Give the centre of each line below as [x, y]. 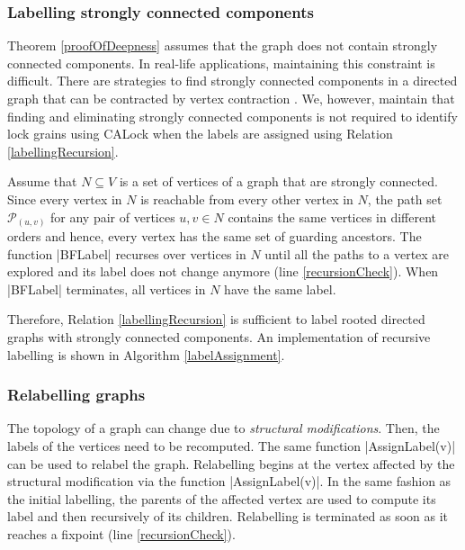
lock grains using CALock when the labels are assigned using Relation [200, 134]
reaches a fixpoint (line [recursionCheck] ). [121, 534]
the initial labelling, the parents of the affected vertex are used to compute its [222, 498]
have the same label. [280, 289]
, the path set [405, 198]
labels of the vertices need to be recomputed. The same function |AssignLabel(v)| [232, 446]
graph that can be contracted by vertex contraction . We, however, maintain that [231, 98]
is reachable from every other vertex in [247, 198]
